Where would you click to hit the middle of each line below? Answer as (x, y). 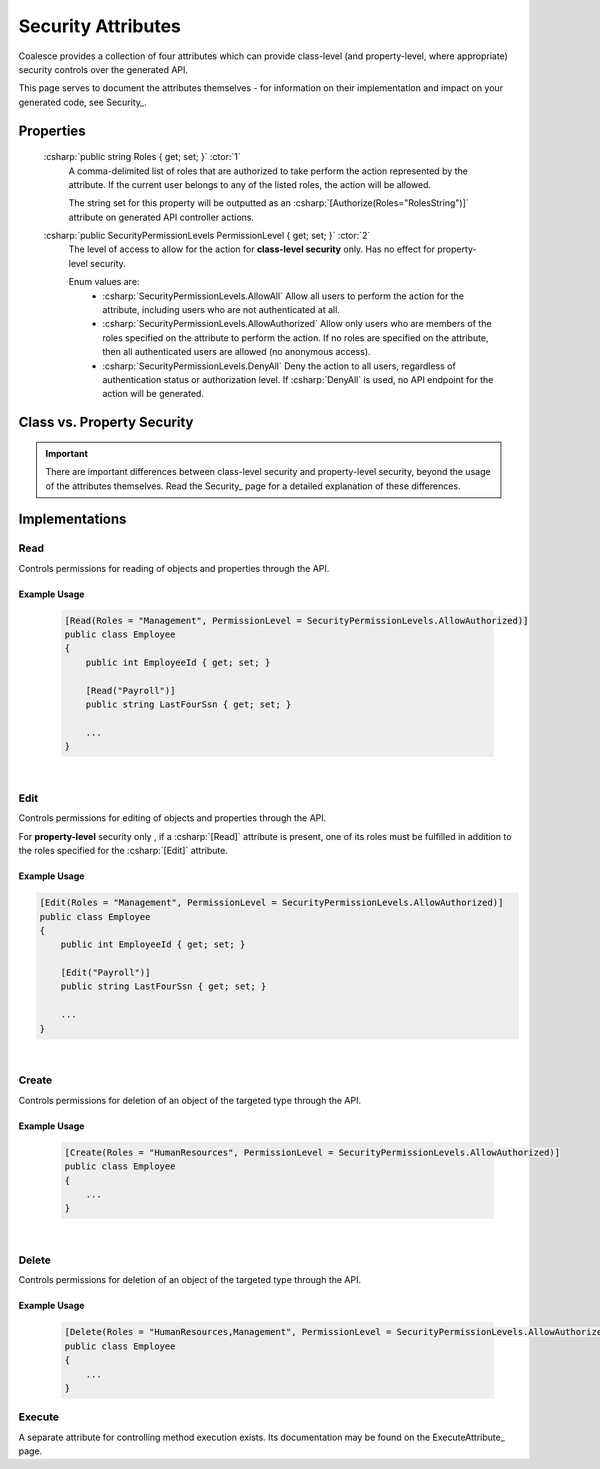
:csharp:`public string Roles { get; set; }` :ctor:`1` (142, 157)
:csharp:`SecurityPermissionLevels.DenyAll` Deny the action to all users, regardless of (279, 366)
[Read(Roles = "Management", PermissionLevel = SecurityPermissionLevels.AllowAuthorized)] (296, 620)
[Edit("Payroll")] (105, 973)
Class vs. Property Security (106, 422)
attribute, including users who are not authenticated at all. (221, 310)
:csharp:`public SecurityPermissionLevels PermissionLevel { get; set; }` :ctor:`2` (207, 236)
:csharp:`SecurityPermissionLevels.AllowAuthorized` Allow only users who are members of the (297, 324)
